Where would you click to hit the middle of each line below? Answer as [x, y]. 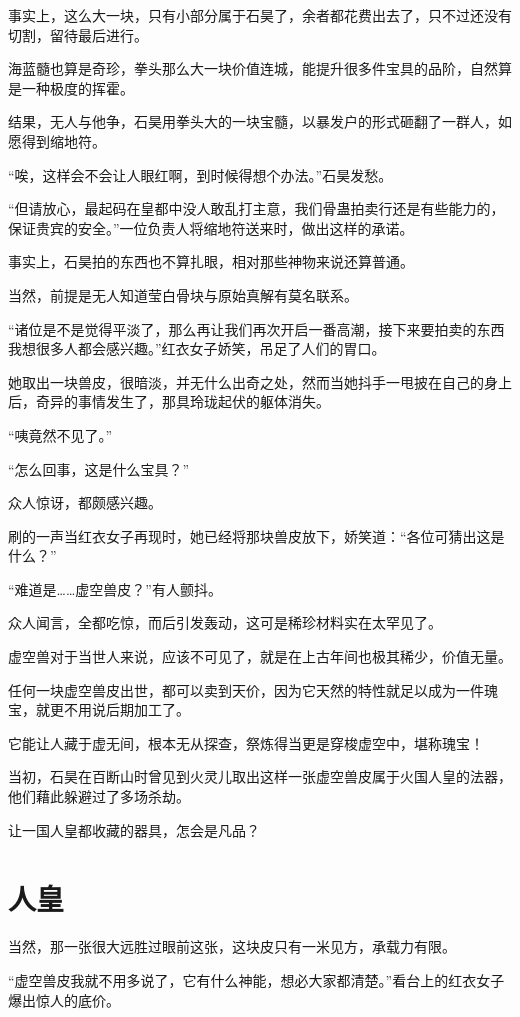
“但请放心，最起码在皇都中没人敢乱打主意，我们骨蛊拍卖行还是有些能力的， [256, 208]
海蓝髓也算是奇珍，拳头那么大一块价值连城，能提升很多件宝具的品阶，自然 [253, 68]
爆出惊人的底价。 [64, 999]
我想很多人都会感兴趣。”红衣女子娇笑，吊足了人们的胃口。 [197, 348]
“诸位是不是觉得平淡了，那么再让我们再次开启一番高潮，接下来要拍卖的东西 [256, 328]
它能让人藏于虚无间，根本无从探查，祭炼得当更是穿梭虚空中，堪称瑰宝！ [246, 742]
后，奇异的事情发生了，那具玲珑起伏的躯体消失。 [169, 401]
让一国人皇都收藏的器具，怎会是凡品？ [134, 829]
